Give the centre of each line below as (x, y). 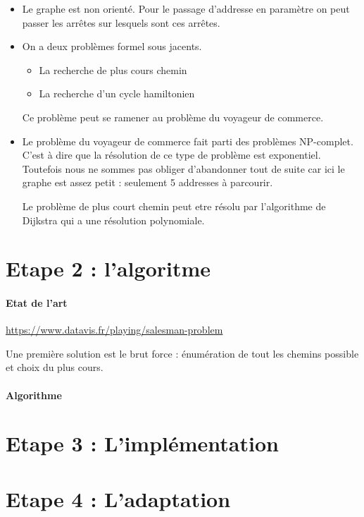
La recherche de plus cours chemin (113, 69)
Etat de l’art (37, 303)
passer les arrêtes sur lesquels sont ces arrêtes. (121, 22)
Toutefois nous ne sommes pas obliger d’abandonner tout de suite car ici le (183, 168)
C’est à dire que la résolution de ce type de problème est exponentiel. (171, 155)
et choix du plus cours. (55, 367)
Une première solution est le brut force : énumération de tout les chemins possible (182, 353)
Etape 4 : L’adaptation (118, 498)
